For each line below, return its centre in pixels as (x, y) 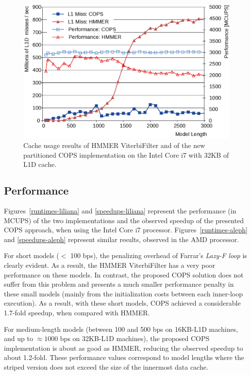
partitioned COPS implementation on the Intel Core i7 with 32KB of (126, 155)
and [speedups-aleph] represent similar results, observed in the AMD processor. (122, 239)
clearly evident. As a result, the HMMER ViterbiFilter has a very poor (110, 265)
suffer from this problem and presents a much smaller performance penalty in (119, 284)
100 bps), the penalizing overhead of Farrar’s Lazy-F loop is (159, 255)
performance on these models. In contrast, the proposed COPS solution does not (124, 274)
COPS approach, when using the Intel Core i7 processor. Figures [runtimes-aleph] (126, 230)
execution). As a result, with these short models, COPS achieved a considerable (122, 303)
